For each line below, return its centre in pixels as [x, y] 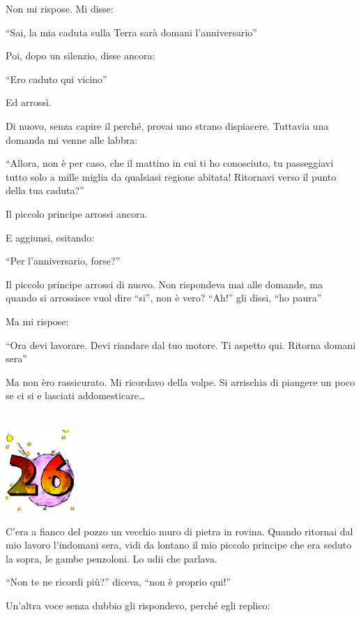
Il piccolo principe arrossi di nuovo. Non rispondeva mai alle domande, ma [164, 284]
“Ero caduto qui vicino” [56, 79]
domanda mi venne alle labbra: [72, 139]
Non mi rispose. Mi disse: [60, 8]
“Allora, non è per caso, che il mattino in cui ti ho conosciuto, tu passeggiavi [170, 163]
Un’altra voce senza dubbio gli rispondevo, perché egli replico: [138, 605]
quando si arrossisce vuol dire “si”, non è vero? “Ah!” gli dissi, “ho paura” [164, 298]
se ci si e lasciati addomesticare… [76, 395]
